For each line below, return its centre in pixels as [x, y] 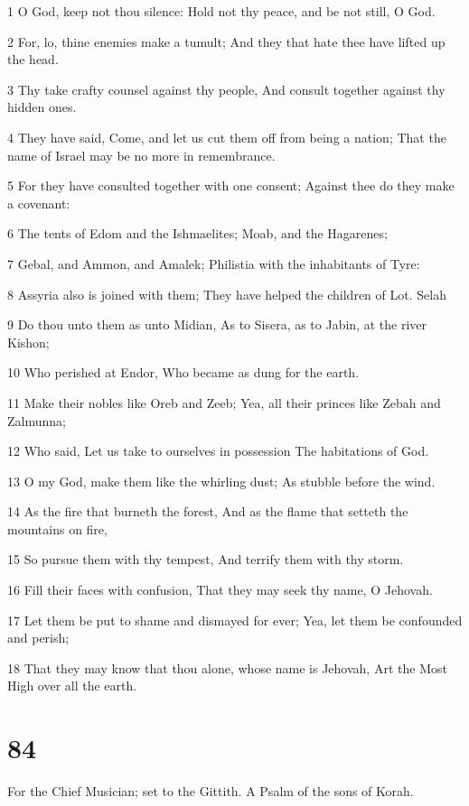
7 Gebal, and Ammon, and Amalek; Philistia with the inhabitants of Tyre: [214, 263]
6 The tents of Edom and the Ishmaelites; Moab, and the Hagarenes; [197, 233]
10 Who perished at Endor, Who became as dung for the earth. [183, 372]
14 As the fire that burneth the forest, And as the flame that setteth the [208, 511]
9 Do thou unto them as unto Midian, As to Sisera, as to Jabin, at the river [217, 324]
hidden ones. [42, 107]
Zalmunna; [37, 420]
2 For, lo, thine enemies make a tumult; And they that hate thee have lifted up [226, 41]
